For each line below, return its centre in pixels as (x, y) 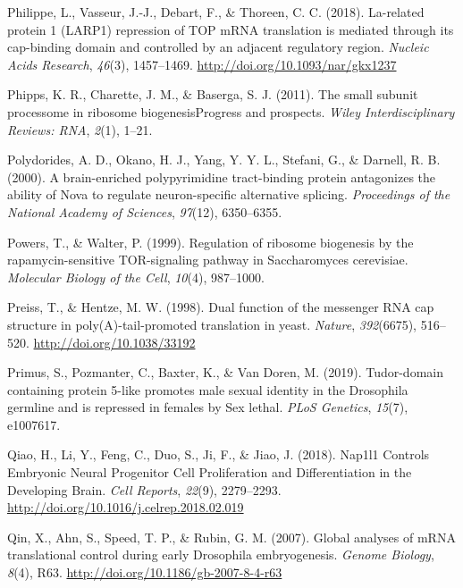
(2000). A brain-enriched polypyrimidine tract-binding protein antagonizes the (222, 176)
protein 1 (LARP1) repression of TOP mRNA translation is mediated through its (231, 29)
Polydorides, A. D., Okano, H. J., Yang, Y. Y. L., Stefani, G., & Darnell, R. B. (224, 160)
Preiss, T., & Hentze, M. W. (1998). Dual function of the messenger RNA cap (221, 307)
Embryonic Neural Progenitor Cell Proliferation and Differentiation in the (210, 472)
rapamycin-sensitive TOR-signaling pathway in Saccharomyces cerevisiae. (208, 260)
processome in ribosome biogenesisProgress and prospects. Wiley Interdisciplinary (231, 111)
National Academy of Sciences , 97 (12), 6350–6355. (145, 211)
